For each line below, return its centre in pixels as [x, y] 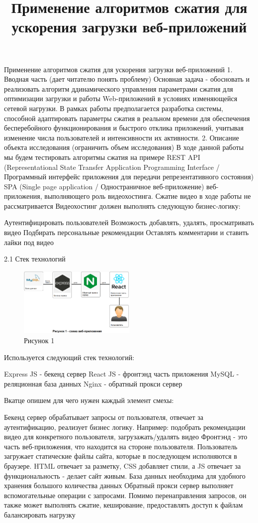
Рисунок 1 [39, 340]
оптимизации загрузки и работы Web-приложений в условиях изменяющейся [121, 98]
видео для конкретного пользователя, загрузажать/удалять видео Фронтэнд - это [126, 437]
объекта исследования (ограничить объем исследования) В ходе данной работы [124, 147]
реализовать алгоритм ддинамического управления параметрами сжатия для [119, 88]
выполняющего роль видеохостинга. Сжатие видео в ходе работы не [148, 196]
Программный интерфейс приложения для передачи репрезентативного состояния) [129, 177]
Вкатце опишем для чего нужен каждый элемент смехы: [89, 400]
